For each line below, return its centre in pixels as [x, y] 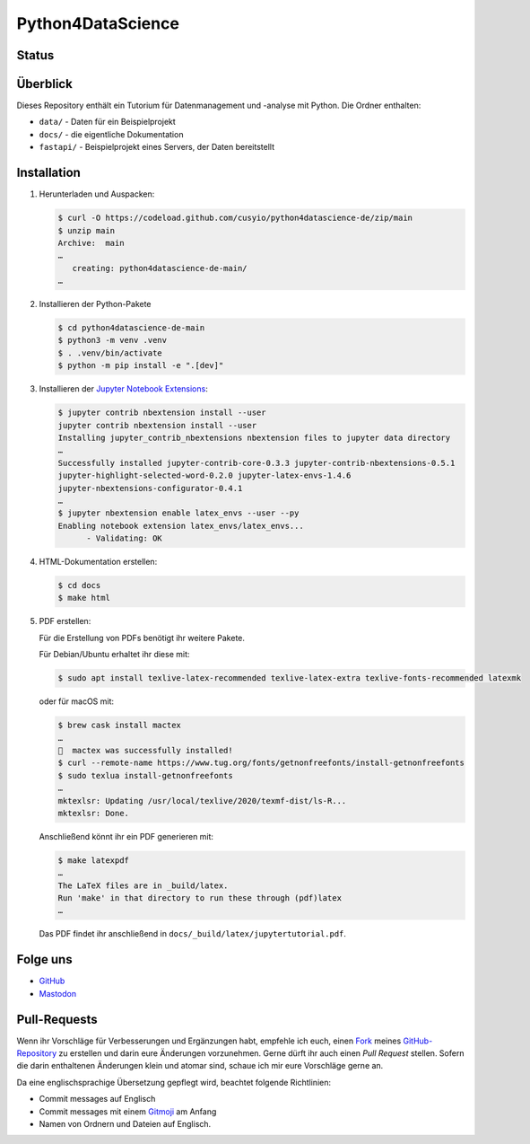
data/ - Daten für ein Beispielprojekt [108, 122]
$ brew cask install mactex [119, 726]
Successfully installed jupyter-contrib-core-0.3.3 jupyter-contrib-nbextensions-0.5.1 [256, 463]
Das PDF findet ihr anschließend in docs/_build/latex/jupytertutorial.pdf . [193, 934]
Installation [48, 173]
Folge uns [44, 959]
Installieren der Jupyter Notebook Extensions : [123, 389]
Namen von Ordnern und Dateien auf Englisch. [125, 1123]
